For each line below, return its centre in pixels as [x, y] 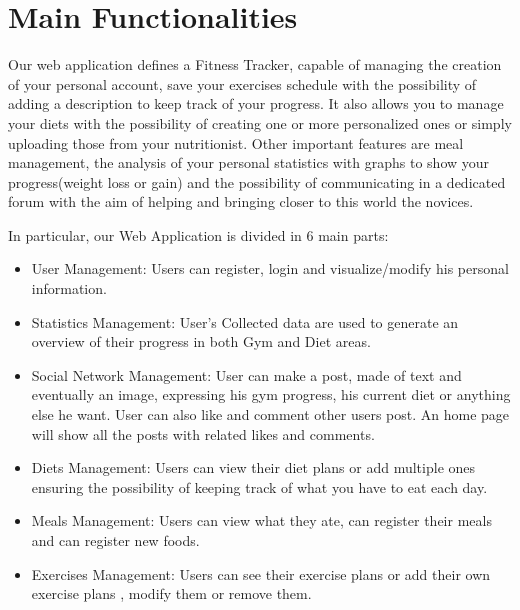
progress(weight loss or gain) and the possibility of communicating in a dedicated [257, 181]
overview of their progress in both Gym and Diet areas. [201, 341]
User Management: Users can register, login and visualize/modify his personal [270, 268]
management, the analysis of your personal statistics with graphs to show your [249, 162]
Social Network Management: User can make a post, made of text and [246, 374]
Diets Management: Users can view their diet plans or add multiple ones [253, 467]
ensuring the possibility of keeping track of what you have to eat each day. [259, 486]
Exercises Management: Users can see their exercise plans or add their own [261, 573]
